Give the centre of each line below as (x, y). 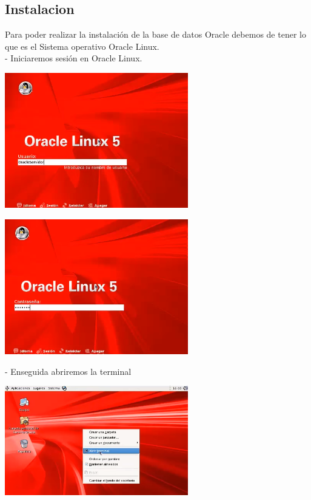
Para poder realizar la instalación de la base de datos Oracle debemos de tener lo (155, 34)
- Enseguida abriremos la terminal (68, 371)
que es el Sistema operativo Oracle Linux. (82, 46)
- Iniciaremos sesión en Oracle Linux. (74, 58)
